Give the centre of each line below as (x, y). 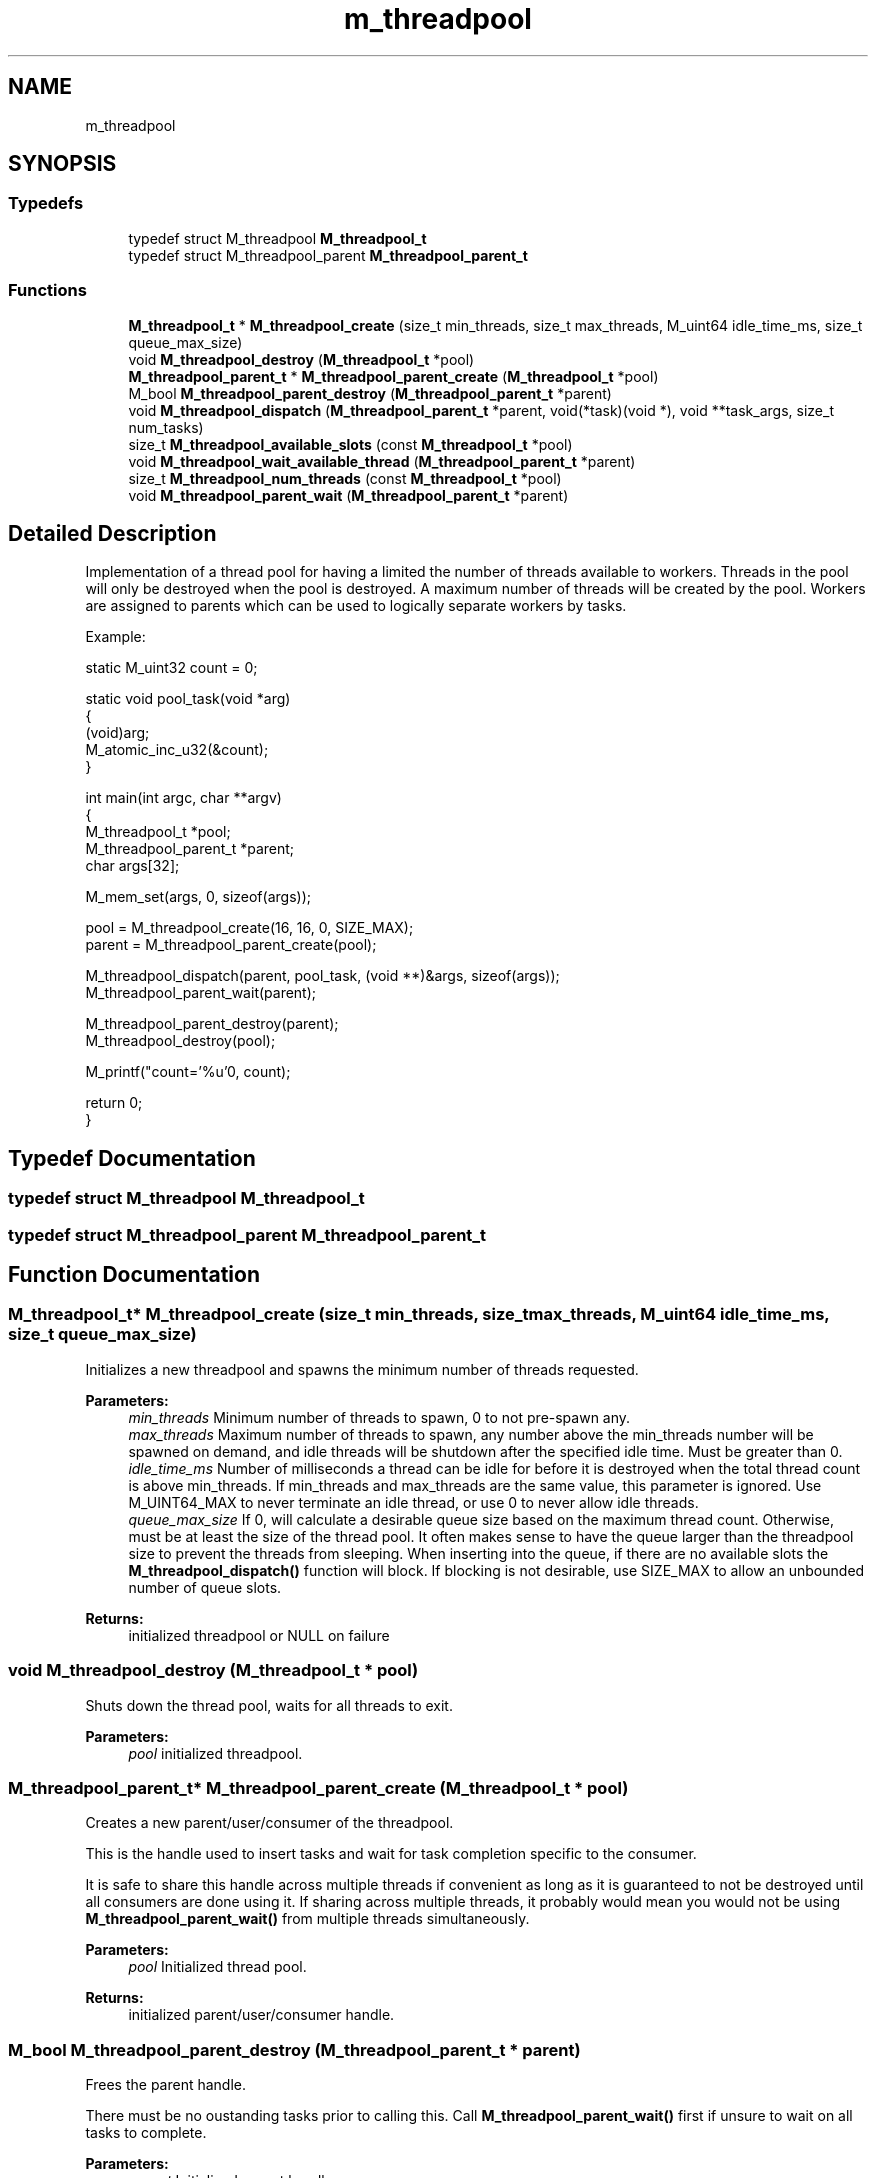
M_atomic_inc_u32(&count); (177, 750)
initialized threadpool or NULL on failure (259, 1635)
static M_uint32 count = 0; (171, 668)
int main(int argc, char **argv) (183, 798)
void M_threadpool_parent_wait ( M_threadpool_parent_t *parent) (348, 495)
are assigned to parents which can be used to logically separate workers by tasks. (356, 606)
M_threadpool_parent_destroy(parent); (212, 1024)
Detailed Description (112, 533)
